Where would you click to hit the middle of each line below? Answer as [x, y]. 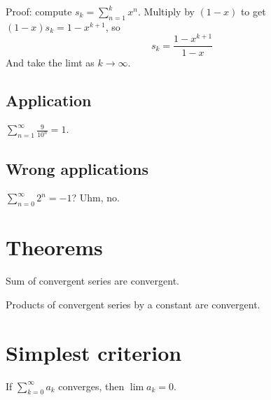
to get [253, 11]
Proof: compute [39, 11]
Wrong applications [77, 168]
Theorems [54, 247]
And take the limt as [50, 62]
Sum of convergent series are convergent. [92, 281]
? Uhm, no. [96, 198]
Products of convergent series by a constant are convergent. [133, 304]
